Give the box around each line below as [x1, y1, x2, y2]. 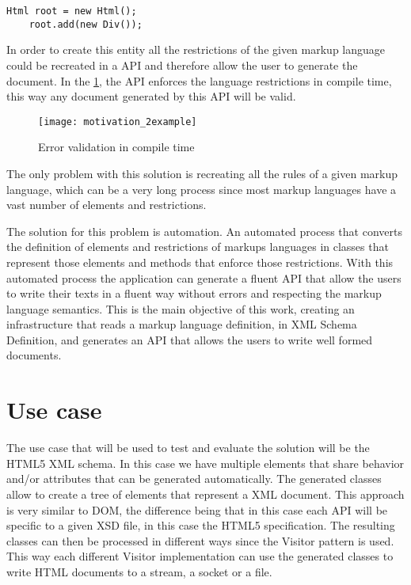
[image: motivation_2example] [38, 116, 197, 127]
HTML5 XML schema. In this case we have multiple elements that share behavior [6, 454, 405, 471]
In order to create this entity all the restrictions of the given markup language [6, 41, 386, 58]
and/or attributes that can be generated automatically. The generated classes [6, 470, 382, 487]
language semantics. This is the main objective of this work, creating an [6, 300, 355, 317]
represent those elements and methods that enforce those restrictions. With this [6, 253, 394, 270]
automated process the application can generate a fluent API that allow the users [6, 269, 401, 286]
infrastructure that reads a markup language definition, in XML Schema [6, 316, 357, 332]
